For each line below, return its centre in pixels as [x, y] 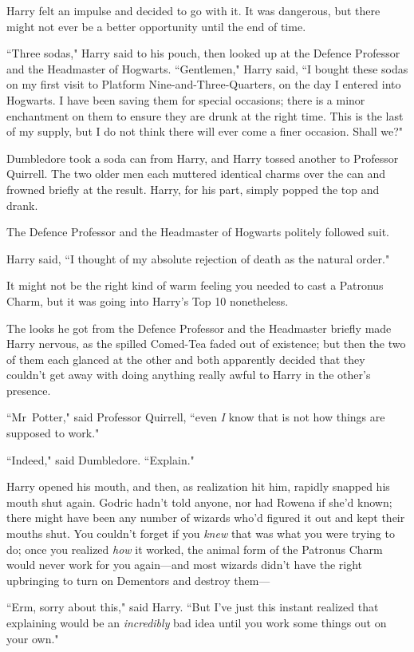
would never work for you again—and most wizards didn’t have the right [185, 565]
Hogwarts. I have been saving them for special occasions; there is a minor [186, 99]
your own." [33, 638]
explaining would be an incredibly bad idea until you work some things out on [197, 622]
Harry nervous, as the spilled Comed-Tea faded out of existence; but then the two [206, 344]
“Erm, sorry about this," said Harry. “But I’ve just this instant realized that [193, 607]
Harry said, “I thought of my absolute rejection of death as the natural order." [198, 258]
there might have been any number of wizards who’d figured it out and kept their [206, 518]
